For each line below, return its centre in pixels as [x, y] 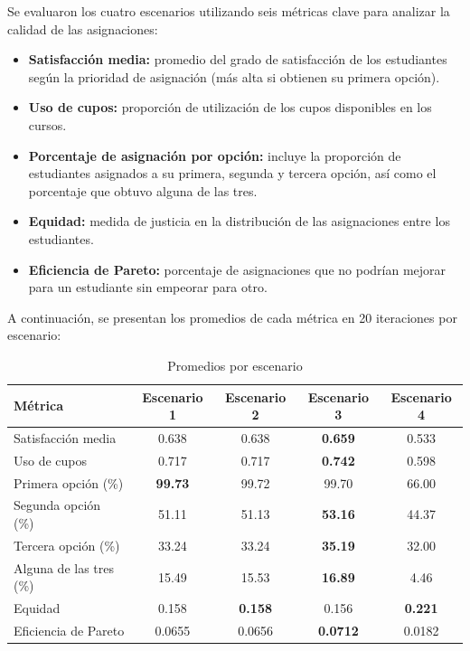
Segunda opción [57, 505]
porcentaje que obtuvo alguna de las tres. [143, 190]
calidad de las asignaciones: [83, 28]
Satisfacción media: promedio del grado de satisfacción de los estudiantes [238, 59]
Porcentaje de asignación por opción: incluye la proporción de [215, 155]
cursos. [47, 124]
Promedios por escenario [235, 365]
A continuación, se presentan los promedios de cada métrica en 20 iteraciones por [232, 317]
